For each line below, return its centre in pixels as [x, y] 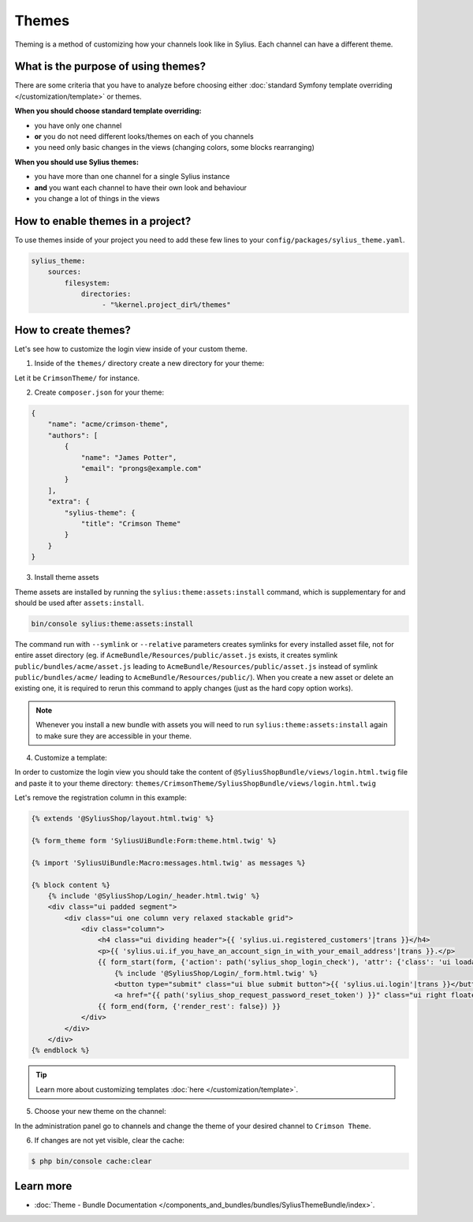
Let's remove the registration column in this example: [101, 798]
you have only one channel [78, 125]
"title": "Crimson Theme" [131, 523]
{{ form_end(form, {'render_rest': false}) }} [189, 1006]
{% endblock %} [60, 1050]
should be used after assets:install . [79, 603]
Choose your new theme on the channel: [101, 1112]
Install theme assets [67, 577]
